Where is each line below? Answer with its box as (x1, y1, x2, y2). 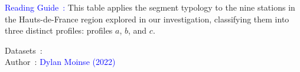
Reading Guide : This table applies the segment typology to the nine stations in (5, 1, 295, 13)
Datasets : (5, 44, 43, 56)
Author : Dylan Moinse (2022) (5, 55, 116, 68)
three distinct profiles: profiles (5, 24, 113, 37)
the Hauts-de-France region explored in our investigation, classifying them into (5, 12, 289, 25)
